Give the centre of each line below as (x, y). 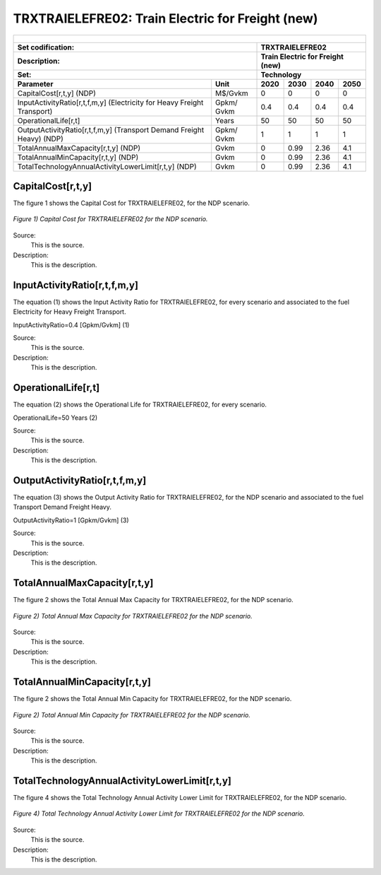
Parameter (35, 83)
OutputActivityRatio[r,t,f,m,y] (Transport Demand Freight (111, 129)
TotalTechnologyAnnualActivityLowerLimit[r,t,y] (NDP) (107, 166)
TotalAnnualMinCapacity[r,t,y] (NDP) (78, 157)
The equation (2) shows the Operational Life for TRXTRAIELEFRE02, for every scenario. (140, 405)
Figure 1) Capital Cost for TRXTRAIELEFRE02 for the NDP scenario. (110, 219)
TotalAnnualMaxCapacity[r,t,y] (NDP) (79, 148)
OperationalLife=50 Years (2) (55, 418)
